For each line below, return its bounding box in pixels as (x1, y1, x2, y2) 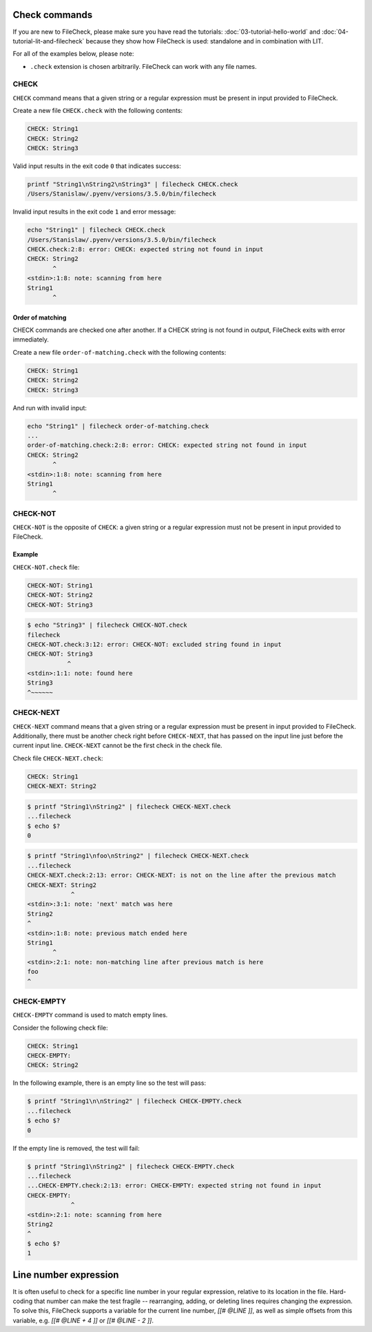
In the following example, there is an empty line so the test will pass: (12, 1079, 207, 1088)
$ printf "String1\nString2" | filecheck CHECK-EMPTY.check (27, 1163, 235, 1170)
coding (12, 1297, 33, 1305)
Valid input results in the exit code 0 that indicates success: (12, 162, 182, 170)
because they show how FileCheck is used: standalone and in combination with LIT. (85, 37, 324, 45)
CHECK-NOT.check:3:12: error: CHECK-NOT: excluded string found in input (27, 641, 282, 648)
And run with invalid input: (12, 404, 87, 412)
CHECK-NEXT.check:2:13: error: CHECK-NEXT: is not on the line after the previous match (27, 871, 337, 880)
